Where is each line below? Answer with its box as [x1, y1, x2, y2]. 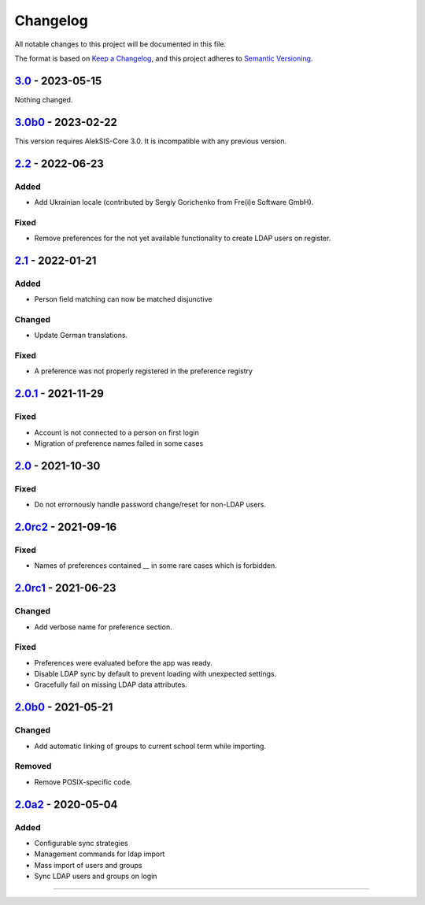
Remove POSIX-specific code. [34, 777, 133, 787]
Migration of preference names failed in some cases [34, 439, 204, 448]
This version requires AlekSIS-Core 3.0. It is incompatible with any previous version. [14, 136, 287, 146]
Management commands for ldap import [34, 849, 165, 859]
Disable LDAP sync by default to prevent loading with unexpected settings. [34, 669, 277, 679]
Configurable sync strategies [34, 838, 129, 848]
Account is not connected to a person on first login [34, 428, 200, 437]
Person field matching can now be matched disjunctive [34, 295, 213, 304]
